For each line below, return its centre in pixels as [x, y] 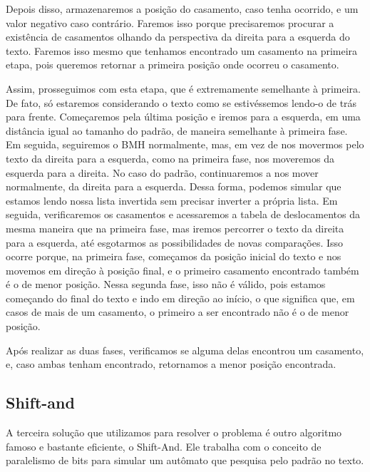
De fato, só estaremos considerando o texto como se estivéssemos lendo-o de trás [181, 102]
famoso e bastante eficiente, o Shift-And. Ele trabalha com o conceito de [164, 446]
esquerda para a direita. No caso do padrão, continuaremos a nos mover [162, 172]
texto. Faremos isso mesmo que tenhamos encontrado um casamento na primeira [182, 50]
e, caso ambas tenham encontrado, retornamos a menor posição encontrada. [171, 364]
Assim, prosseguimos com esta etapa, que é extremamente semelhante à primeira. [183, 88]
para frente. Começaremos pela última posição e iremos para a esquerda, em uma [183, 117]
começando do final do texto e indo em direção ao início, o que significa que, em [180, 298]
